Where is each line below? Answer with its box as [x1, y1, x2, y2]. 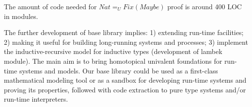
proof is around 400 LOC [167, 1, 242, 11]
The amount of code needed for [4, 1, 97, 11]
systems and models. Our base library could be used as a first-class [19, 65, 218, 75]
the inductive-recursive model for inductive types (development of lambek [4, 46, 222, 56]
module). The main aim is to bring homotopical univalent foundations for [4, 55, 222, 66]
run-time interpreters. [4, 94, 68, 104]
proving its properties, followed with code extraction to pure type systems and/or [4, 84, 246, 94]
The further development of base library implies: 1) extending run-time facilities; [4, 27, 244, 37]
